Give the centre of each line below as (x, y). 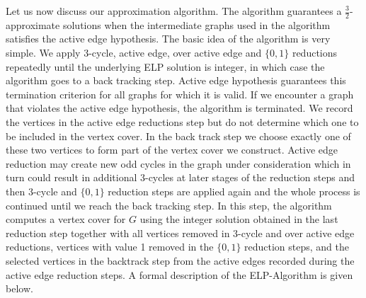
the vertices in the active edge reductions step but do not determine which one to (182, 121)
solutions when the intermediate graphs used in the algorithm (196, 24)
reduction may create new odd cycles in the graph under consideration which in (178, 163)
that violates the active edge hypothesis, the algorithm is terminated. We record (179, 108)
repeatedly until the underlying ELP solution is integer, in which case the (165, 66)
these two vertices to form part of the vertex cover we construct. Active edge (172, 150)
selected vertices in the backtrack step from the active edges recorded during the (180, 260)
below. (19, 288)
